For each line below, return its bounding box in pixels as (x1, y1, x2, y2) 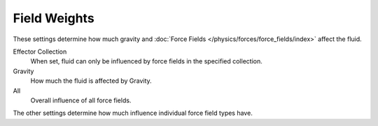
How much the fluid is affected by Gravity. (30, 77, 152, 85)
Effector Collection (13, 47, 67, 56)
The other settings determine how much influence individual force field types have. (13, 109, 253, 118)
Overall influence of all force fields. (30, 96, 132, 104)
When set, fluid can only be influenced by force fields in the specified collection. (30, 57, 262, 65)
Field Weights (13, 10, 94, 26)
